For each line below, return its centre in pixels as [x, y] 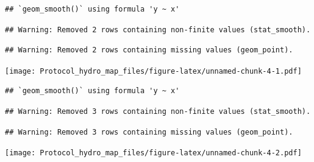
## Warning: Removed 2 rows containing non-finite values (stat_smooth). [158, 30]
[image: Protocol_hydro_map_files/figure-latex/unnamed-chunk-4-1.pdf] [153, 71]
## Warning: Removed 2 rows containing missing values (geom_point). [149, 50]
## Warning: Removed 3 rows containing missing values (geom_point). [149, 132]
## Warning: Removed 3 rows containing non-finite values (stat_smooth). [158, 112]
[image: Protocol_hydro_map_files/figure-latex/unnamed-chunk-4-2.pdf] [153, 153]
